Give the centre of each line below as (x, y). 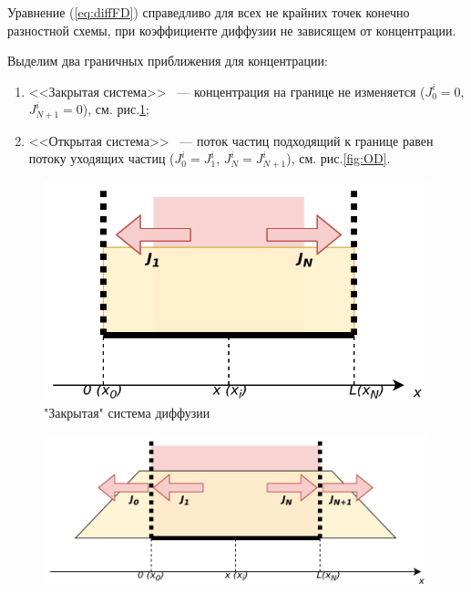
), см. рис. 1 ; (116, 109)
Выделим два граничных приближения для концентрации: (168, 61)
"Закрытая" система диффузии (127, 412)
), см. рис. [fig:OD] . (338, 158)
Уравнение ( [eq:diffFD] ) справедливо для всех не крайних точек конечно (209, 12)
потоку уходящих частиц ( (102, 158)
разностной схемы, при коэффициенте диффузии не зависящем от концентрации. (232, 30)
